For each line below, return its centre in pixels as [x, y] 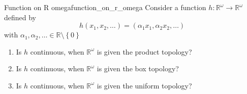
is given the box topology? [138, 68]
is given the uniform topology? [144, 85]
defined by [20, 17]
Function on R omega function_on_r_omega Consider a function [105, 7]
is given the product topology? [144, 51]
